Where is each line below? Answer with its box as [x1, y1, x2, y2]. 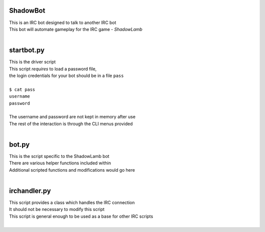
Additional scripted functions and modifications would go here [9, 167, 135, 173]
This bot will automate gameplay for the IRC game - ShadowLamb [9, 26, 142, 32]
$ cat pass [9, 86, 35, 92]
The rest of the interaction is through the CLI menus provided [9, 121, 133, 127]
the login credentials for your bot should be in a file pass [9, 73, 124, 78]
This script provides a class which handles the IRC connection [9, 200, 135, 206]
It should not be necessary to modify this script [9, 206, 105, 212]
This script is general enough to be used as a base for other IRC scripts [9, 213, 153, 219]
